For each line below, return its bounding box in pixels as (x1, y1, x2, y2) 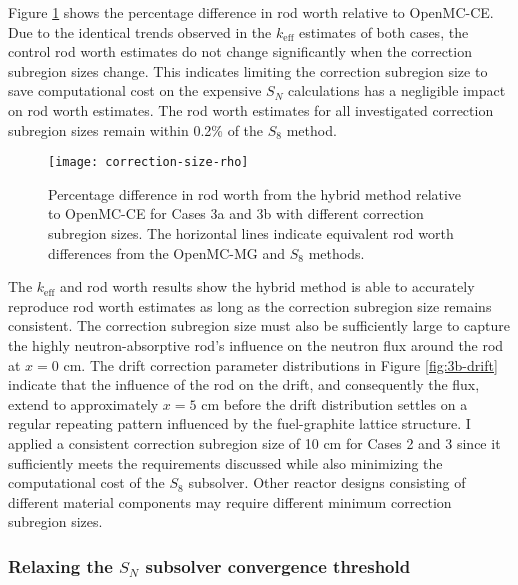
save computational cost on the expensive (8, 80, 262, 101)
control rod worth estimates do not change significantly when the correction (8, 41, 472, 62)
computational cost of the (8, 472, 165, 493)
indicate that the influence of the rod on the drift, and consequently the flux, (8, 374, 480, 395)
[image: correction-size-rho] (48, 155, 249, 170)
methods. (308, 242, 365, 263)
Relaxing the (8, 553, 113, 578)
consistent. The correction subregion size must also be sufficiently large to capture (8, 315, 510, 336)
